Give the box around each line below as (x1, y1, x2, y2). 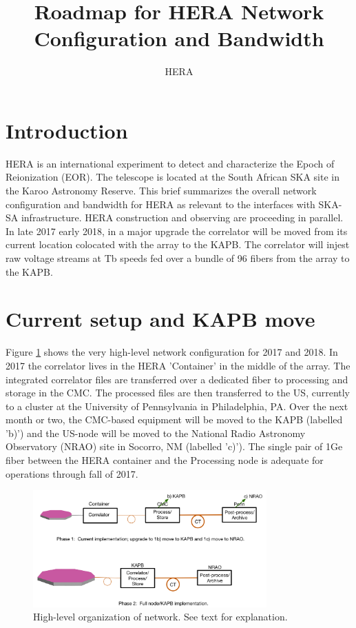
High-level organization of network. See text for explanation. (33, 609, 288, 624)
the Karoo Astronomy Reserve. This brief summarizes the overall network (6, 183, 317, 198)
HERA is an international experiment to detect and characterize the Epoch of (6, 156, 335, 170)
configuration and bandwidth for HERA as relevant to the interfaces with (6, 196, 315, 211)
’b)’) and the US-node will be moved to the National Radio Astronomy (6, 425, 306, 440)
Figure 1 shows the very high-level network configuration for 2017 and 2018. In (6, 345, 338, 359)
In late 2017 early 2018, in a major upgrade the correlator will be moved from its (6, 223, 348, 238)
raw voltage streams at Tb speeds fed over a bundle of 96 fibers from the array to (6, 251, 350, 265)
